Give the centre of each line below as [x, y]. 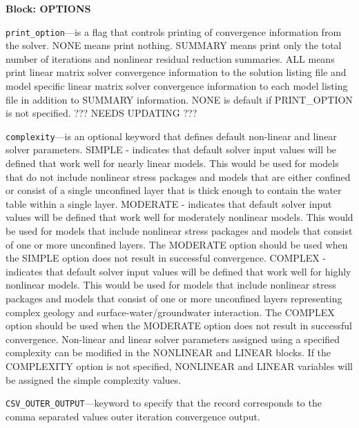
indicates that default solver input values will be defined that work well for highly [178, 271]
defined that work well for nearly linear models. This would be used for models [172, 163]
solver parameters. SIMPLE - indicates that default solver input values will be [171, 149]
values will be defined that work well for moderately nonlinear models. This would [179, 217]
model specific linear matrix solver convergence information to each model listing [177, 86]
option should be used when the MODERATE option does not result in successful [179, 325]
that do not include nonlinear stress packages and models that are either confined [178, 176]
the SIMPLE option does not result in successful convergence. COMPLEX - [166, 258]
